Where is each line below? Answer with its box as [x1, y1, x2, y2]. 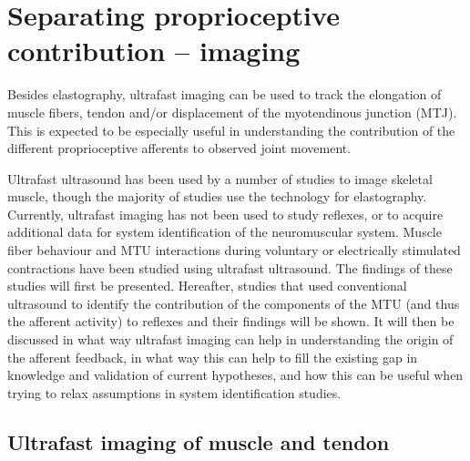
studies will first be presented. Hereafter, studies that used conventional [7, 276, 407, 295]
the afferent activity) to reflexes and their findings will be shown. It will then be [7, 312, 455, 331]
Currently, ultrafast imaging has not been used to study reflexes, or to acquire [7, 204, 444, 223]
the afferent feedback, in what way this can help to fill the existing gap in [7, 347, 418, 366]
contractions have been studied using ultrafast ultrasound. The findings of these [7, 258, 453, 277]
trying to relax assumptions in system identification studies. [7, 383, 342, 402]
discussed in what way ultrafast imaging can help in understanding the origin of [7, 330, 454, 349]
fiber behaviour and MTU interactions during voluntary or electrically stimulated [7, 241, 461, 260]
